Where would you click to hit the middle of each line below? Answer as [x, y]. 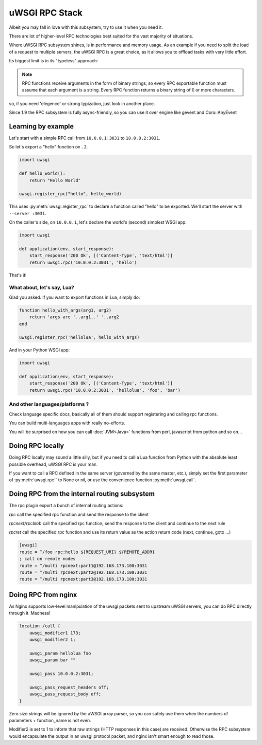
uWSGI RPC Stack [46, 13]
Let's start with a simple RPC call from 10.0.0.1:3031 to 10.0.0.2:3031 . [85, 138]
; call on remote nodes [48, 559]
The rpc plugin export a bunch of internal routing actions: [66, 506]
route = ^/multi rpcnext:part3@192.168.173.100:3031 [83, 579]
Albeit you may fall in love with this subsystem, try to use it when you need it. [86, 27]
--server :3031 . [28, 213]
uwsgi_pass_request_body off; [65, 694]
